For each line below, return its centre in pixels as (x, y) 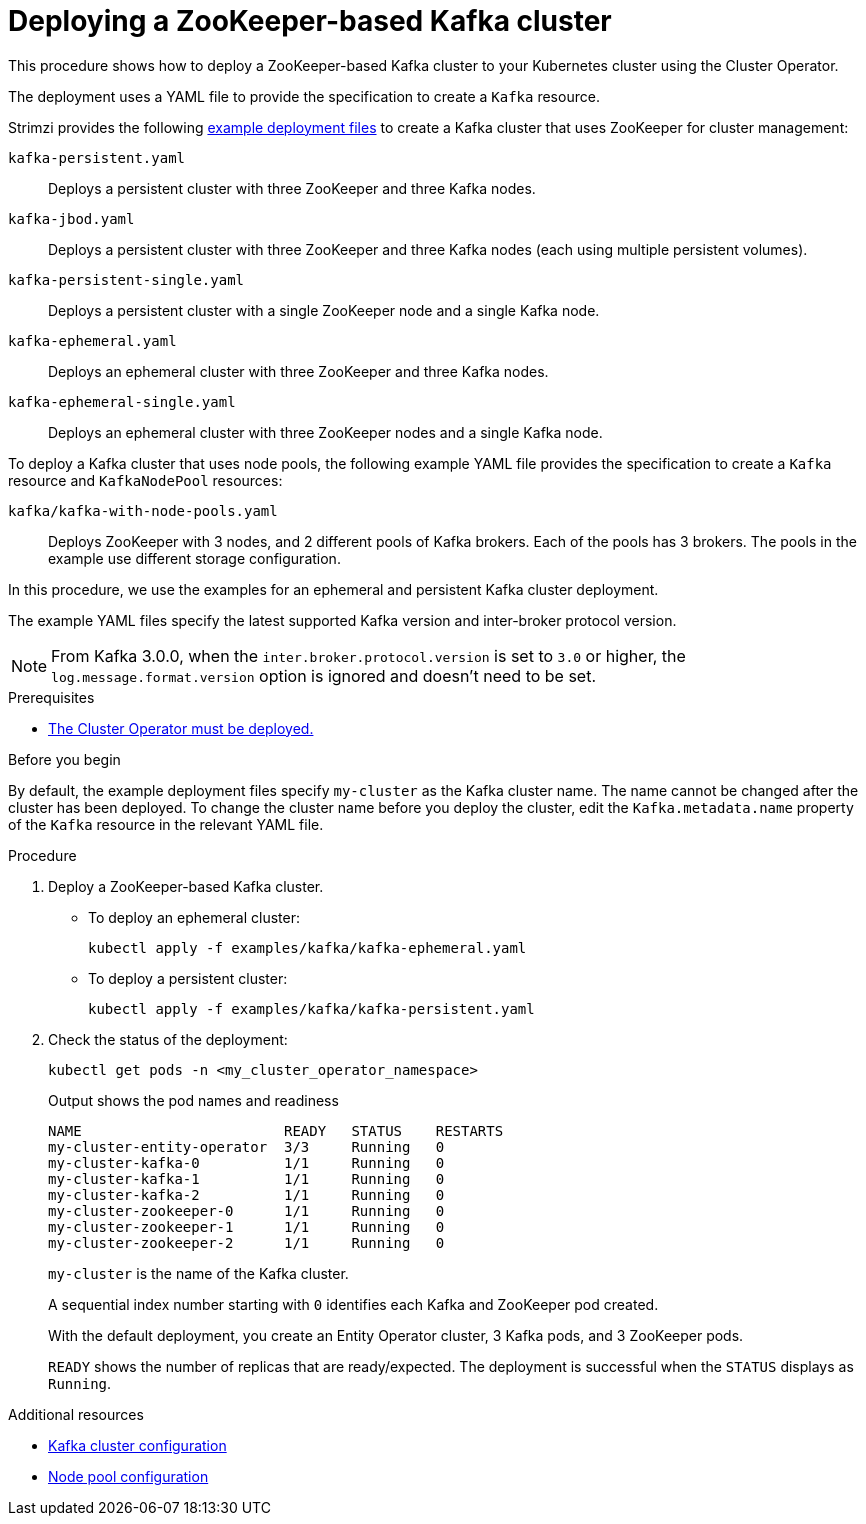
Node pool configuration (128, 1476)
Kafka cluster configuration (137, 1445)
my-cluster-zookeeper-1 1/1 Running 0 (246, 1226)
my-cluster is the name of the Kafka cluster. (198, 1273)
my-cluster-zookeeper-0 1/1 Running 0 (246, 1210)
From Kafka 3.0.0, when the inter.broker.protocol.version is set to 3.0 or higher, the (368, 655)
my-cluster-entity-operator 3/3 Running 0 (246, 1146)
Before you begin (64, 759)
